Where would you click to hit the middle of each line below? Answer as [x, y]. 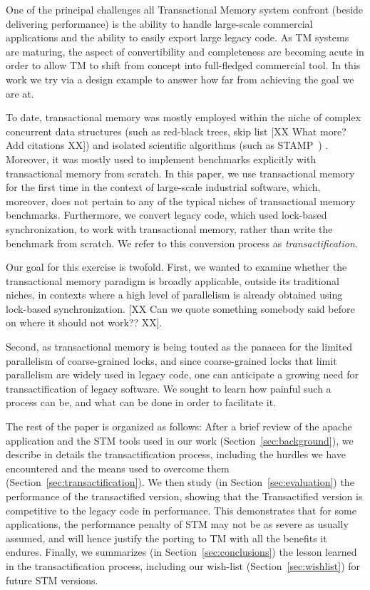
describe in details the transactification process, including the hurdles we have [176, 454]
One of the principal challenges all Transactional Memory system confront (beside [185, 9]
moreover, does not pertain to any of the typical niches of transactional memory [181, 201]
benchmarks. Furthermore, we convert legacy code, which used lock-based [166, 215]
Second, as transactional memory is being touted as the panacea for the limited [179, 347]
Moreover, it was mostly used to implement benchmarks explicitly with [161, 159]
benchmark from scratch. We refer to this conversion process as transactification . [182, 243]
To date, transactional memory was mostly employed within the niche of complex [184, 117]
